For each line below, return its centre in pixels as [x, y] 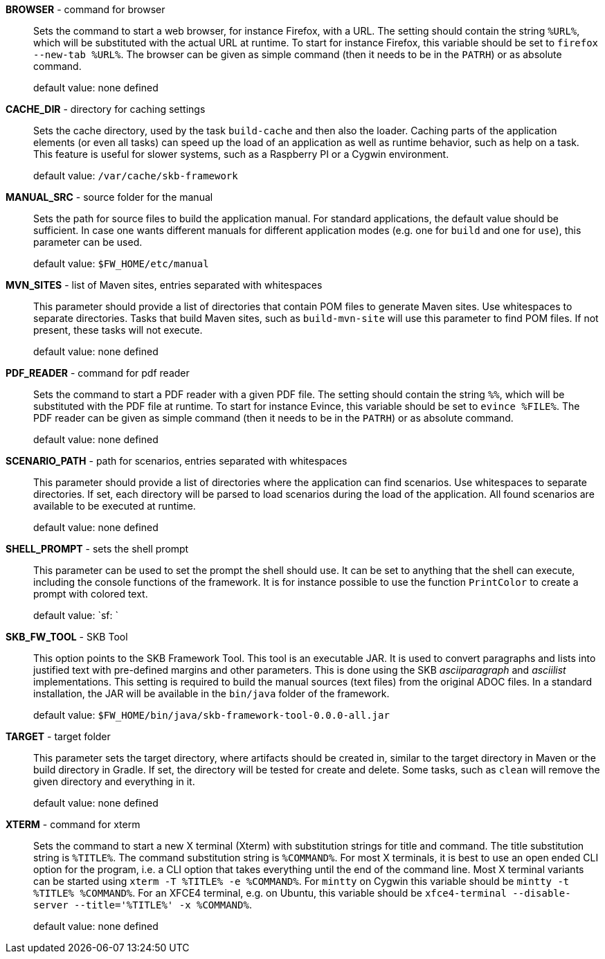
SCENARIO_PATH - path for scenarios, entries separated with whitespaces [177, 461]
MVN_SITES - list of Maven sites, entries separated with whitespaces [164, 285]
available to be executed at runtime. [115, 506]
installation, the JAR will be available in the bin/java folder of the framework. [211, 693]
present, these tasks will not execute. [118, 330]
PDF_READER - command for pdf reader [98, 373]
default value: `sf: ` [76, 615]
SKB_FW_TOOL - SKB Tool [67, 637]
